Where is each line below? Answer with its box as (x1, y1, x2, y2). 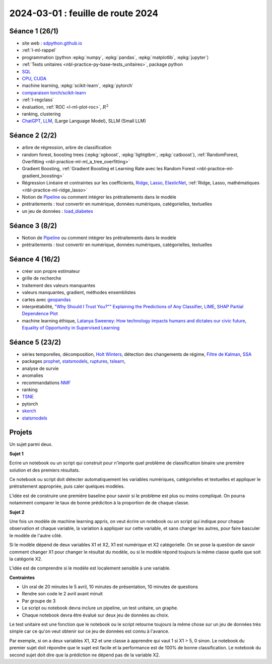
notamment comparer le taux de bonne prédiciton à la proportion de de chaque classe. (9, 500, 190, 506)
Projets (9, 428, 33, 437)
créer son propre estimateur (22, 268, 81, 274)
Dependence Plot (22, 311, 58, 317)
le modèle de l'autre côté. (9, 532, 62, 538)
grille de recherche (22, 275, 61, 281)
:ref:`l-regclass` (22, 97, 54, 103)
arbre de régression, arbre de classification (22, 145, 112, 151)
